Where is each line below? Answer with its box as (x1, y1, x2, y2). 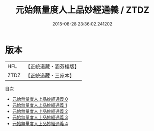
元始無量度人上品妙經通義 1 (12, 102, 67, 108)
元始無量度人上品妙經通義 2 (12, 108, 68, 114)
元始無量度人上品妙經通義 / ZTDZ (15, 4, 150, 16)
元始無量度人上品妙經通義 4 (12, 120, 68, 126)
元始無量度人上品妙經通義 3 (12, 114, 68, 120)
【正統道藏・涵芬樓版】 (25, 63, 80, 70)
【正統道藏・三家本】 (25, 72, 75, 79)
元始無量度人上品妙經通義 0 (12, 96, 68, 102)
